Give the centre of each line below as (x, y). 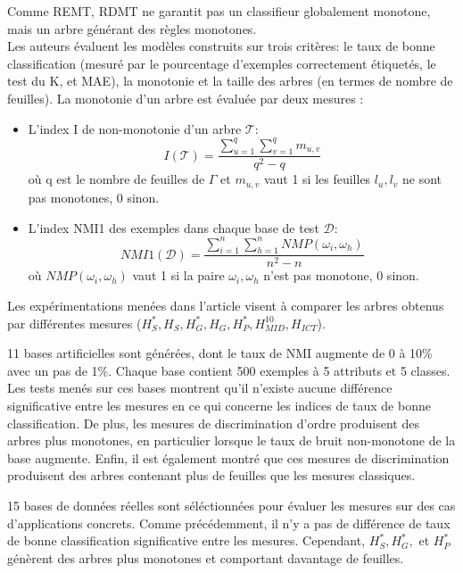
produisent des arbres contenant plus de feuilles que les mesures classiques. (211, 475)
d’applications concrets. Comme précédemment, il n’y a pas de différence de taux (229, 523)
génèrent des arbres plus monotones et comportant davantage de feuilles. (206, 557)
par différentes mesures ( (74, 323)
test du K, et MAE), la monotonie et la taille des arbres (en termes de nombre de (230, 81)
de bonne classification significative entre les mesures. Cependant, (186, 540)
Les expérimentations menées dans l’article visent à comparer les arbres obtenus (226, 306)
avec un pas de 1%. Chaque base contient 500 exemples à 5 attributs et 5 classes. (229, 370)
